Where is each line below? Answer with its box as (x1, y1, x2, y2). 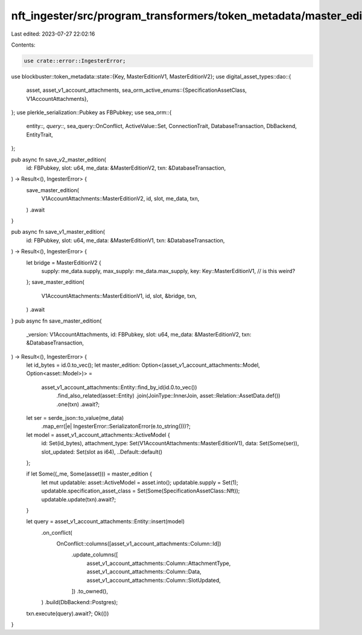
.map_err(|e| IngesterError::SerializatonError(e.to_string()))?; (41, 423, 191, 430)
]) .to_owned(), (71, 588, 109, 595)
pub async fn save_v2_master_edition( (11, 156, 107, 163)
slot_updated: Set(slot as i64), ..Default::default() (41, 448, 163, 456)
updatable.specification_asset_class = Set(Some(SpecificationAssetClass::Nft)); (41, 487, 240, 495)
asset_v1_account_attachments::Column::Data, (86, 568, 202, 575)
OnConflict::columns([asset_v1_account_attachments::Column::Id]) (56, 540, 221, 547)
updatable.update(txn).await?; (41, 495, 116, 503)
